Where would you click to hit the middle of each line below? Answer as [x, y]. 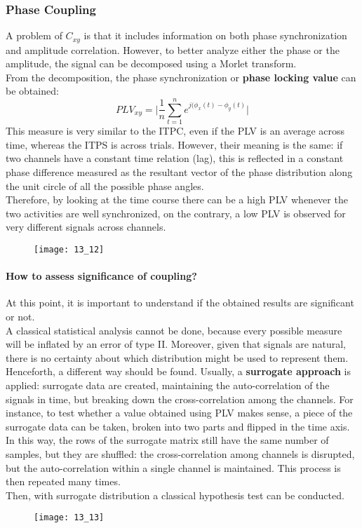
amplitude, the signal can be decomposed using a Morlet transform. [151, 63]
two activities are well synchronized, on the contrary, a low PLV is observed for [176, 213]
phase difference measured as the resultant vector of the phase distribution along [179, 171]
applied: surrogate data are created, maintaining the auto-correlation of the [168, 385]
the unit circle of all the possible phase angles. [105, 185]
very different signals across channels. [86, 227]
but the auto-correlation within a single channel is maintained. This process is [173, 467]
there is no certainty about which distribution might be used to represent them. [177, 357]
